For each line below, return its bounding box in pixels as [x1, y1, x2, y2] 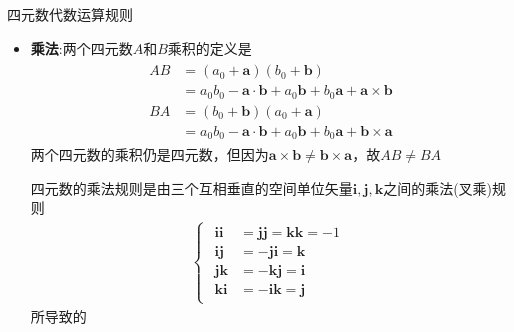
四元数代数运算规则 [7, 4, 133, 24]
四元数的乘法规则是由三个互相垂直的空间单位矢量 [30, 177, 353, 198]
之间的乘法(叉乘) [383, 177, 493, 198]
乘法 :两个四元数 [30, 37, 133, 58]
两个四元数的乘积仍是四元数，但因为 [30, 144, 269, 165]
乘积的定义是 [167, 37, 252, 58]
